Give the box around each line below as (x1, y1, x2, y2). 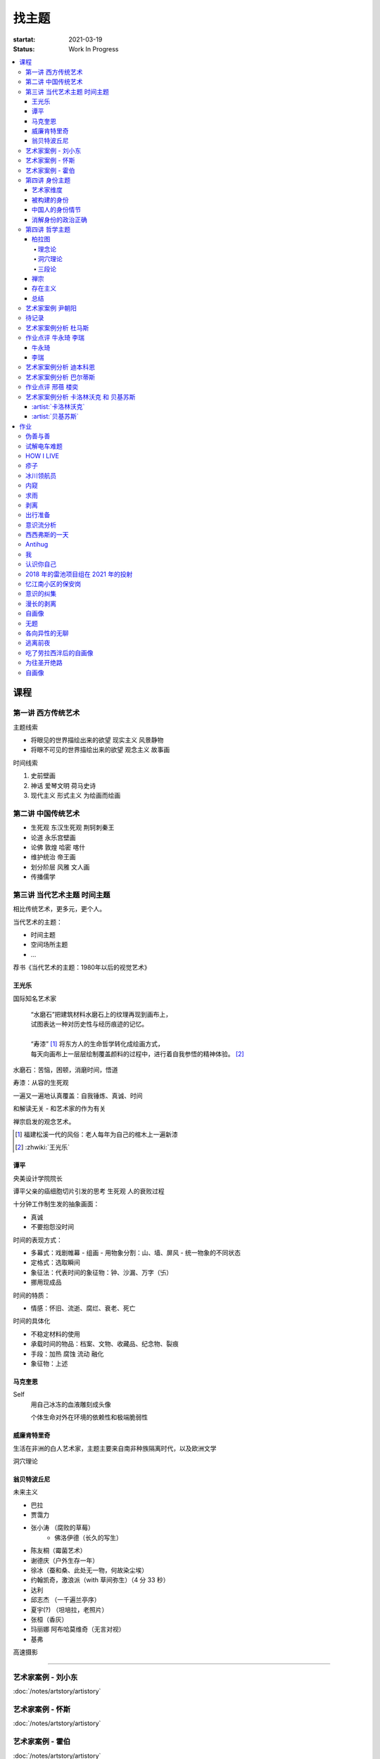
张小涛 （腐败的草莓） (30, 1523, 94, 1532)
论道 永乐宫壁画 (30, 833, 76, 842)
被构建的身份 (32, 196, 69, 204)
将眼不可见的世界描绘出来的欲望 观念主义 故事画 (30, 746, 170, 754)
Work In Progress (68, 44, 119, 53)
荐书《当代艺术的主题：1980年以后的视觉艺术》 (13, 963, 151, 972)
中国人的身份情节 (32, 205, 81, 214)
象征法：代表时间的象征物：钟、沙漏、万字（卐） (30, 1268, 172, 1276)
